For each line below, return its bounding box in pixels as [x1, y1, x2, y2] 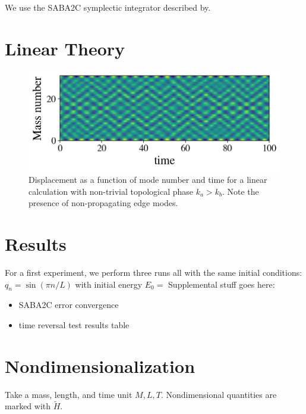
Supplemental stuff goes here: [168, 278, 275, 290]
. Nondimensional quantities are [160, 388, 277, 400]
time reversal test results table [18, 318, 130, 331]
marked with [5, 400, 51, 412]
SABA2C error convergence [18, 298, 119, 311]
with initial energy [75, 278, 143, 290]
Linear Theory [5, 36, 125, 60]
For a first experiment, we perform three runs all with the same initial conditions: [5, 266, 302, 278]
